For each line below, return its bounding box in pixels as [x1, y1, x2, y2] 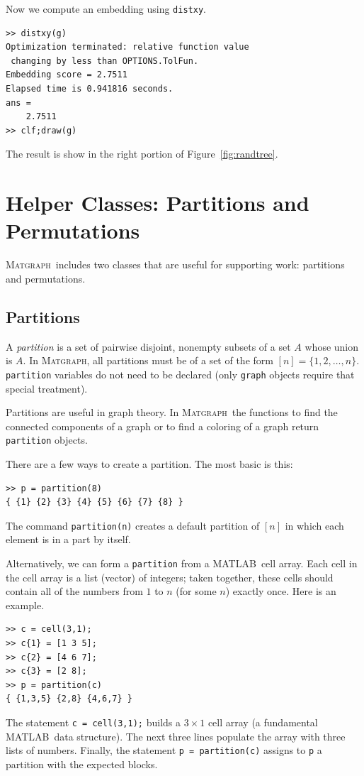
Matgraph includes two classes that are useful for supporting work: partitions [6, 257, 345, 272]
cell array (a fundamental [207, 715, 318, 730]
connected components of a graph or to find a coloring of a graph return [6, 418, 319, 433]
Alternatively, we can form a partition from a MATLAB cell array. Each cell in [6, 556, 358, 571]
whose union [305, 339, 359, 354]
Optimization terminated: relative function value [6, 42, 249, 53]
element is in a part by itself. [6, 532, 131, 547]
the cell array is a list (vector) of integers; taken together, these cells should [6, 569, 334, 584]
